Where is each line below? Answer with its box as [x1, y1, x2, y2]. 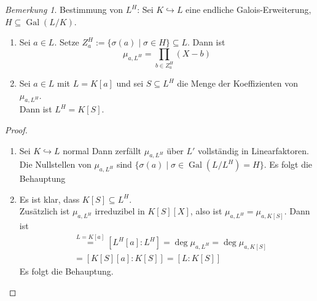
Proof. [5, 123, 28, 136]
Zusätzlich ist [19, 205, 70, 217]
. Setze [54, 36, 79, 49]
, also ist [190, 205, 222, 217]
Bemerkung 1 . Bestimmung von [5, 3, 123, 15]
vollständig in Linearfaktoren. [198, 144, 309, 157]
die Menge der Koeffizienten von [177, 77, 299, 90]
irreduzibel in [95, 205, 145, 217]
